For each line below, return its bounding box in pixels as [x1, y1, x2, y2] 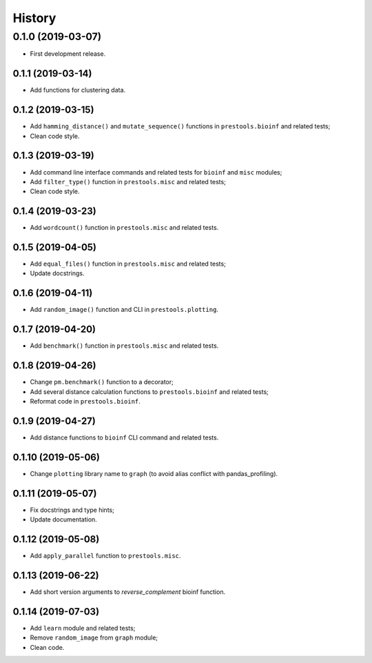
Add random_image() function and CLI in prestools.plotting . [30, 306, 218, 314]
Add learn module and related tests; [30, 624, 136, 632]
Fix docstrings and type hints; [30, 506, 115, 514]
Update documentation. [30, 515, 98, 524]
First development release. [30, 50, 106, 58]
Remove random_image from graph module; [30, 633, 158, 642]
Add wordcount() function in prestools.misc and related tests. [30, 224, 219, 232]
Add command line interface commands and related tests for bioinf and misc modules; [30, 168, 282, 176]
